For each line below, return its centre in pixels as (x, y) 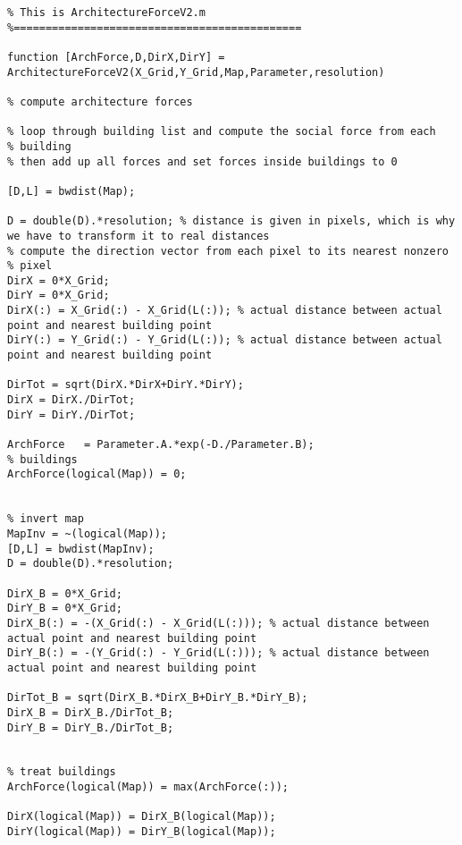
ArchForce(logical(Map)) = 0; (97, 474)
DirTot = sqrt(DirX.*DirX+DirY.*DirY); (126, 385)
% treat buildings (62, 772)
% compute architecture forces (100, 101)
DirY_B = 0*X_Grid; (65, 608)
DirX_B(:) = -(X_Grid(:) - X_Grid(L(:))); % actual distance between (218, 623)
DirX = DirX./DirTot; (71, 400)
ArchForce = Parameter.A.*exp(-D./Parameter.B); (161, 445)
